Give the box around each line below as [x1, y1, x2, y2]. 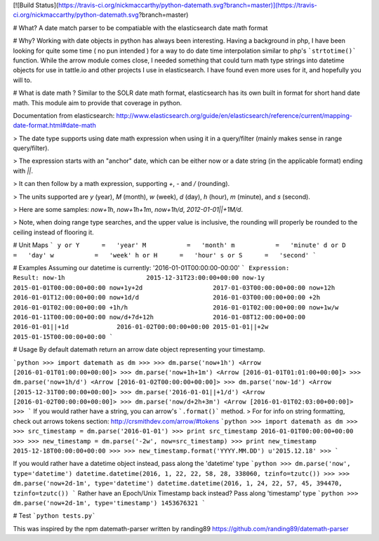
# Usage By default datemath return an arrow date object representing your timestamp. [13, 345, 265, 354]
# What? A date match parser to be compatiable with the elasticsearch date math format [13, 23, 268, 32]
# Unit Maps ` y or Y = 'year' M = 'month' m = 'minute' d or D [13, 241, 347, 249]
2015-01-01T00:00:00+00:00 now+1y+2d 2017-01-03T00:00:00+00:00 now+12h [13, 283, 335, 291]
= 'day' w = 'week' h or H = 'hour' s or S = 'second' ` [13, 251, 317, 259]
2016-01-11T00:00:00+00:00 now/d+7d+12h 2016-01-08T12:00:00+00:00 [13, 313, 305, 321]
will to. [13, 76, 32, 84]
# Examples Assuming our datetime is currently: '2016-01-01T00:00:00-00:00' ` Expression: [13, 263, 290, 272]
